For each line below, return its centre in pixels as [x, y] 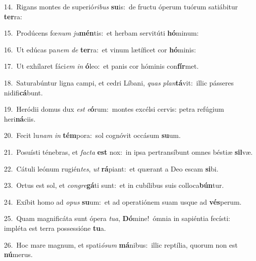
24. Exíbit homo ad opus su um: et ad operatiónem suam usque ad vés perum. [123, 201]
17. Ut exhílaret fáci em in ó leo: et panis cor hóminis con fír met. [102, 66]
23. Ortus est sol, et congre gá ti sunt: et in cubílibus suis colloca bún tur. [114, 185]
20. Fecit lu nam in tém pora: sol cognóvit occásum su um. [92, 135]
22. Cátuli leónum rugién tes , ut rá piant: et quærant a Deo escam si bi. [111, 168]
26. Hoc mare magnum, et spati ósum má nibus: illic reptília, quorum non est [121, 244]
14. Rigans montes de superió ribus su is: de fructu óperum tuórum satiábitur [121, 6]
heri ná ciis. [20, 118]
